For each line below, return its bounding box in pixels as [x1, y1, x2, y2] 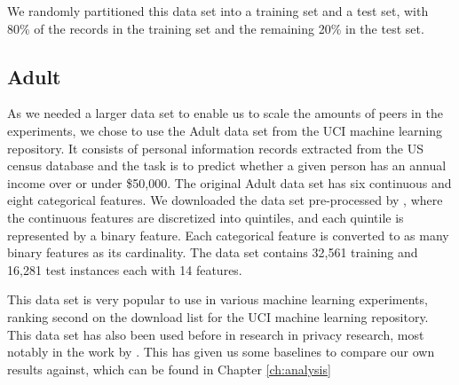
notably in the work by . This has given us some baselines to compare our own [7, 342, 435, 361]
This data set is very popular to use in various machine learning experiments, [7, 290, 428, 309]
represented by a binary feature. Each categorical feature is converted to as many [7, 225, 449, 244]
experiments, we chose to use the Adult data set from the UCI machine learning [7, 121, 442, 139]
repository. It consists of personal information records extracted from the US [7, 138, 424, 157]
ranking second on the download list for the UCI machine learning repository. [7, 307, 429, 326]
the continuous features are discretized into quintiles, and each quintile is [7, 208, 404, 226]
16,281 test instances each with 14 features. [7, 260, 242, 279]
